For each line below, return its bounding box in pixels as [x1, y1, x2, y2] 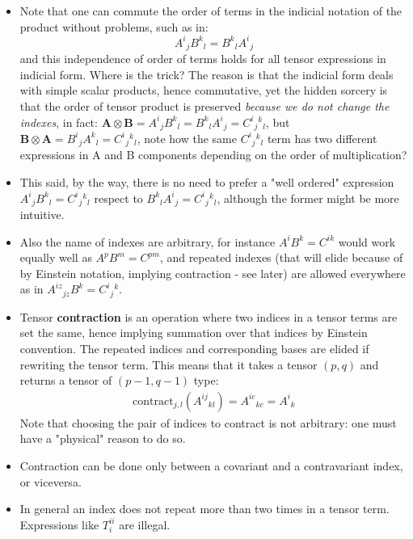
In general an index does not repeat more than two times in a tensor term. [19, 500, 390, 517]
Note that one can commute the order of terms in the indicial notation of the [19, 2, 402, 19]
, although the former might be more [217, 189, 399, 206]
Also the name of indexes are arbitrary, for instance [19, 233, 276, 250]
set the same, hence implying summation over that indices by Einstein [19, 324, 368, 341]
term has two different [267, 129, 377, 146]
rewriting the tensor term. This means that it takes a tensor [19, 356, 318, 373]
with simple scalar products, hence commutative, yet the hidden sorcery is [19, 82, 388, 99]
